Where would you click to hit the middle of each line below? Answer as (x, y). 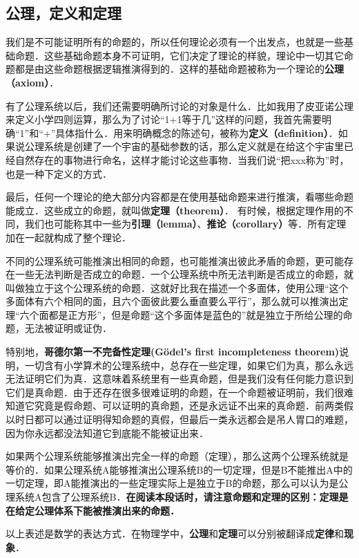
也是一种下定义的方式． (59, 173)
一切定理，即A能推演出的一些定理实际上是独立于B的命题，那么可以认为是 (172, 483)
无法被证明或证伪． (68, 328)
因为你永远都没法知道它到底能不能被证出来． (107, 433)
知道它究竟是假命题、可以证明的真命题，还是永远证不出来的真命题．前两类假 (179, 406)
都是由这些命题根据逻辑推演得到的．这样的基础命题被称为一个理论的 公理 (179, 69)
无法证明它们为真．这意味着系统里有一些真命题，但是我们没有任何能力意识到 (179, 379)
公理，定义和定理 (64, 13)
